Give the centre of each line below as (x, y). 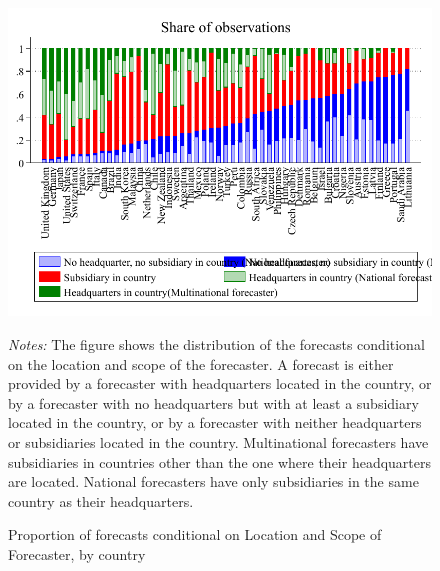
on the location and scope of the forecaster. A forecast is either (201, 363)
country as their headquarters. (101, 500)
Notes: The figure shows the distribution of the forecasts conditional (216, 343)
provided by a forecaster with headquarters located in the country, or (220, 383)
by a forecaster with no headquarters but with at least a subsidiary (213, 402)
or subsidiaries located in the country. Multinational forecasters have (218, 441)
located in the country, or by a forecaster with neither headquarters (215, 422)
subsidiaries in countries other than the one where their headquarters (220, 461)
